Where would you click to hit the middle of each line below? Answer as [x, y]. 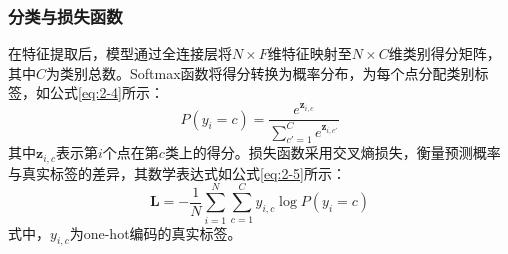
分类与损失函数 [65, 15]
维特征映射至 [309, 53]
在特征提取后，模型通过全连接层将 [120, 53]
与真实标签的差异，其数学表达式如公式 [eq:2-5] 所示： [177, 172]
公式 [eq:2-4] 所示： [106, 92]
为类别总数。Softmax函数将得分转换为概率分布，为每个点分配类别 [260, 72]
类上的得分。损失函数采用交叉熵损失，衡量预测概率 [332, 152]
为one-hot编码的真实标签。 [155, 232]
